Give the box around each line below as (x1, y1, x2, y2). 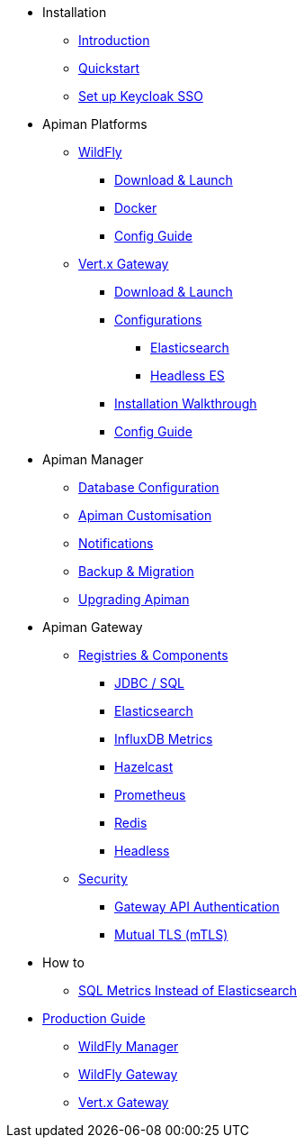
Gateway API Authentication (114, 899, 280, 914)
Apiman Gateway (42, 619, 143, 635)
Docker (114, 200, 157, 215)
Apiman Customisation (78, 508, 212, 523)
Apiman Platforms (42, 116, 148, 132)
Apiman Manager (42, 452, 144, 467)
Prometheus (114, 787, 186, 802)
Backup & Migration (78, 563, 194, 579)
